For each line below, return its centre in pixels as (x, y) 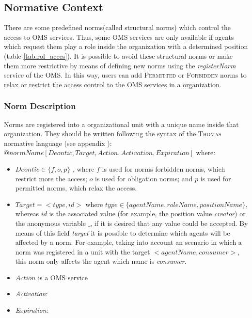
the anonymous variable (50, 223)
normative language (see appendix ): (58, 143)
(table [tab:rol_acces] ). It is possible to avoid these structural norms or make (118, 56)
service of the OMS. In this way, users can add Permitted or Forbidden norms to (125, 75)
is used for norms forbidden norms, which (164, 168)
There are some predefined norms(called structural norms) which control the (118, 27)
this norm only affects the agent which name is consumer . (101, 261)
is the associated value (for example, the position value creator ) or (147, 214)
